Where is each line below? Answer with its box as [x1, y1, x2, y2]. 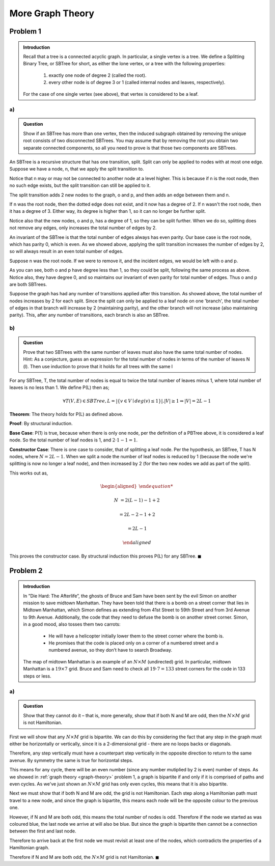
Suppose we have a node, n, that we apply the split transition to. [9, 166, 144, 172]
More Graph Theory [9, 8, 94, 19]
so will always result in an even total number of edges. [9, 248, 124, 255]
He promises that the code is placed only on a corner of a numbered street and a [48, 639, 218, 646]
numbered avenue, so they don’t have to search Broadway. [48, 647, 173, 653]
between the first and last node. [9, 828, 76, 834]
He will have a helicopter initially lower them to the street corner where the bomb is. [48, 633, 224, 639]
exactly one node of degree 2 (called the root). [48, 72, 147, 78]
